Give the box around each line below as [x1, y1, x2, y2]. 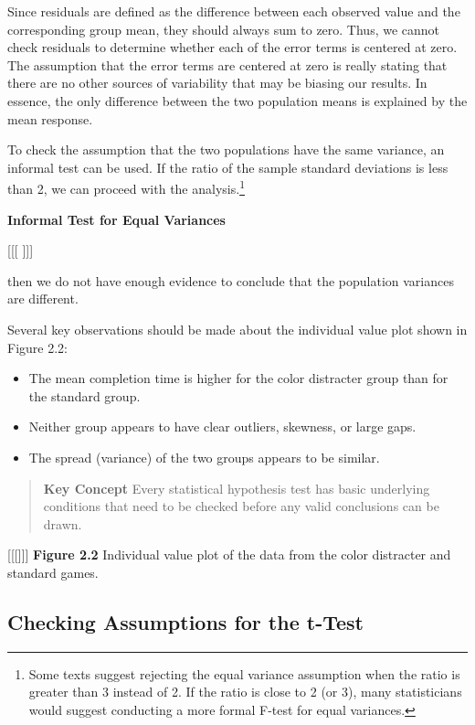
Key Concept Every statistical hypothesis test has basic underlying [43, 478, 430, 497]
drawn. [43, 514, 82, 533]
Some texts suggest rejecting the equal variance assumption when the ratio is [28, 664, 460, 683]
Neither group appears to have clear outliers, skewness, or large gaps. [28, 417, 417, 436]
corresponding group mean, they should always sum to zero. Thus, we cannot [7, 19, 440, 38]
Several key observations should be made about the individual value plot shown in [7, 319, 468, 338]
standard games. [7, 562, 99, 581]
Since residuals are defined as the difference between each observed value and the [7, 2, 460, 20]
